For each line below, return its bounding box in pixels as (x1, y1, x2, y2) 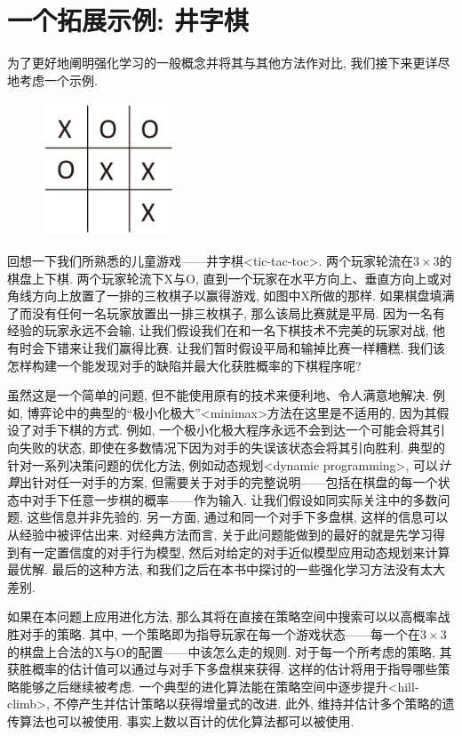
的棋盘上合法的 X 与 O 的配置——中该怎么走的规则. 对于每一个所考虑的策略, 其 (7, 642, 452, 660)
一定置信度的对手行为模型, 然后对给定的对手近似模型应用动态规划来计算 (31, 542, 450, 561)
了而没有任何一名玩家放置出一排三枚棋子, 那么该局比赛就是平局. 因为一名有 (7, 303, 446, 322)
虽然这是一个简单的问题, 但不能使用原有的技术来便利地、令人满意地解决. (7, 386, 429, 404)
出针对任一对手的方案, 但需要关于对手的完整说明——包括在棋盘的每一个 (20, 473, 438, 492)
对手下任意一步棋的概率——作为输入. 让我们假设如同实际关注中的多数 (31, 490, 438, 508)
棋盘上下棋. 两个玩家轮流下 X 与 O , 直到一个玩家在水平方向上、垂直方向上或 (7, 268, 440, 287)
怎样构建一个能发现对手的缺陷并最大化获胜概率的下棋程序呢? (7, 356, 362, 374)
